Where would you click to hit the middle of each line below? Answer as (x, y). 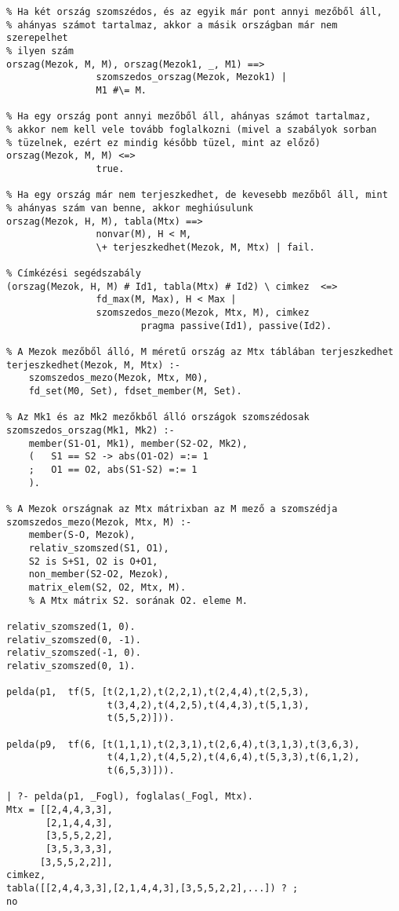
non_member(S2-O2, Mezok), (99, 574)
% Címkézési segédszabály (74, 274)
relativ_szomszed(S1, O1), (99, 548)
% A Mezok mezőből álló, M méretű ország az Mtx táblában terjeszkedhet (200, 352)
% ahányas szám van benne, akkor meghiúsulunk (130, 208)
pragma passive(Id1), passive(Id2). (236, 326)
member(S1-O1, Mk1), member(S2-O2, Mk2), (138, 443)
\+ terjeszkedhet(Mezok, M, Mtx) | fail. (205, 247)
